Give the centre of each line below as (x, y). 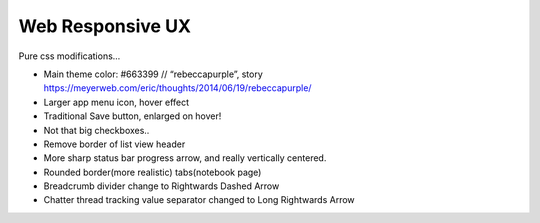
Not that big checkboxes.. (96, 130)
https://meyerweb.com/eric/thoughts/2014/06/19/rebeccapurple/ (177, 88)
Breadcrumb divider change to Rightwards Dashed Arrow (161, 186)
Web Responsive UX (105, 26)
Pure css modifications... (69, 56)
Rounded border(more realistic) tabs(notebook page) (152, 172)
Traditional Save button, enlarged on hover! (132, 116)
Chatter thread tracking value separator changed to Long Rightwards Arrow (199, 200)
